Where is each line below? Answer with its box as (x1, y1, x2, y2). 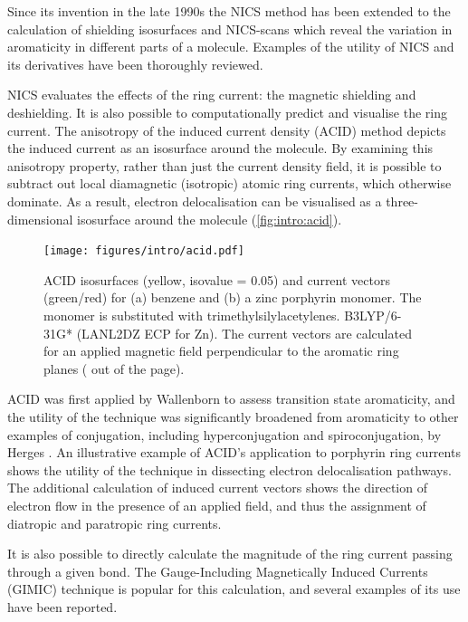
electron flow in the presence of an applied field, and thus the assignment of (7, 495, 426, 514)
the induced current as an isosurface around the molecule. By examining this (7, 139, 434, 158)
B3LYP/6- (344, 305, 402, 324)
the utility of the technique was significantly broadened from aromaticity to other (7, 407, 459, 426)
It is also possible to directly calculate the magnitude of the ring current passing (7, 544, 453, 563)
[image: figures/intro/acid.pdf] (43, 244, 244, 258)
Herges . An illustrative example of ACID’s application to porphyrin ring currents (7, 443, 461, 462)
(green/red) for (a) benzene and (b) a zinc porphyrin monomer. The (43, 288, 422, 307)
